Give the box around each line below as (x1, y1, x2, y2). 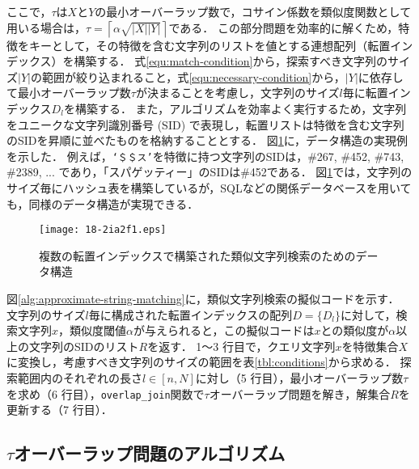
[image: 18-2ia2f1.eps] (39, 224, 167, 236)
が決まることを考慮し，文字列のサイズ (135, 84, 340, 101)
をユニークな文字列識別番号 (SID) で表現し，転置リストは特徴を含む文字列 (6, 116, 404, 133)
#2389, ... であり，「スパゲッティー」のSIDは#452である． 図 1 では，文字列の (6, 163, 413, 180)
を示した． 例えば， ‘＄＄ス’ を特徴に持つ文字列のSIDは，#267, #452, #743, (6, 147, 404, 164)
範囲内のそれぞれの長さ (17, 370, 142, 386)
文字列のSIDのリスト (28, 337, 139, 354)
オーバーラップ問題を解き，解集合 (209, 385, 391, 402)
